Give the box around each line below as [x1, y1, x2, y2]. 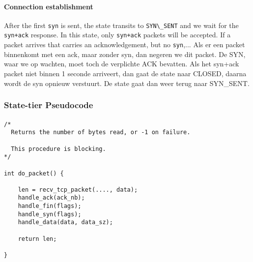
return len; [18, 235, 57, 242]
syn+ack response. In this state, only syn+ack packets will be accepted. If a [4, 29, 231, 40]
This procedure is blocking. [11, 145, 106, 152]
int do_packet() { [4, 170, 64, 177]
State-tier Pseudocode [4, 99, 93, 111]
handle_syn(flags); [18, 210, 82, 218]
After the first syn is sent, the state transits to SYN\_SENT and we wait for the [4, 20, 239, 30]
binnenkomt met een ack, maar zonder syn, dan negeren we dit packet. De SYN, [4, 49, 246, 59]
